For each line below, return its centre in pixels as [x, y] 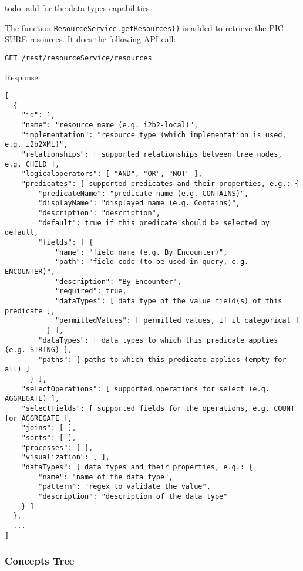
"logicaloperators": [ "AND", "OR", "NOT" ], [112, 174]
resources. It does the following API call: [103, 39]
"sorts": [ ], [49, 438]
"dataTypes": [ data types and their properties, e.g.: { [137, 467]
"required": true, [91, 291]
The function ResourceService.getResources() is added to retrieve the [136, 27]
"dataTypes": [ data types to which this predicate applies [158, 340]
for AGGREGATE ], [38, 418]
